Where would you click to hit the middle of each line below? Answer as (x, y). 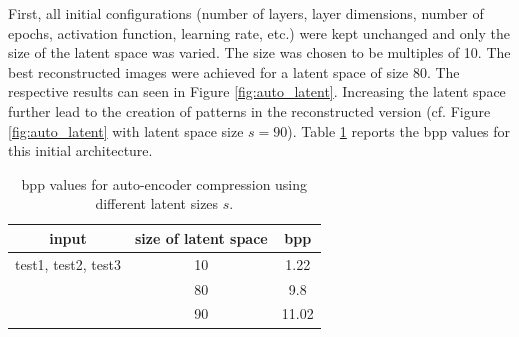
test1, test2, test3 (68, 263)
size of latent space (201, 237)
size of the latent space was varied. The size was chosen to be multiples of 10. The (259, 52)
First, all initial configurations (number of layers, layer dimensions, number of (246, 13)
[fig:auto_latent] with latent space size (126, 130)
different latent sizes (157, 203)
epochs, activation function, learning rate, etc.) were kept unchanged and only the (259, 32)
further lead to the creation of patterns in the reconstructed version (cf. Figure (249, 110)
